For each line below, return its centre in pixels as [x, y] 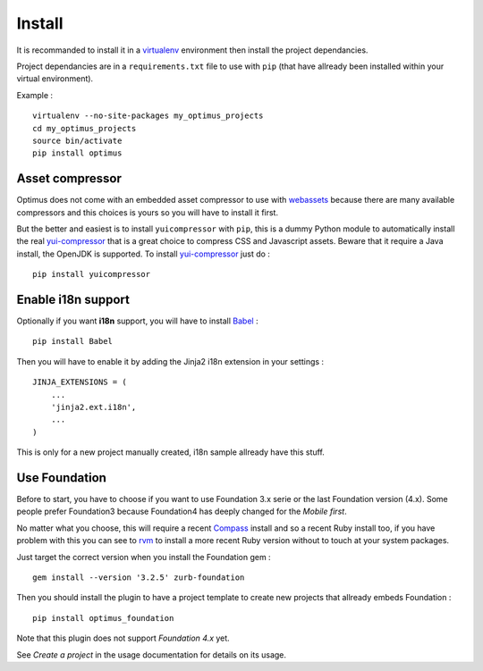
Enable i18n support [73, 299]
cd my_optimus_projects [85, 128]
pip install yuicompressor [92, 274]
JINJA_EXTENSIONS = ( [80, 382]
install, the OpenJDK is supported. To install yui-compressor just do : [143, 254]
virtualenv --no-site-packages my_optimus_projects [148, 116]
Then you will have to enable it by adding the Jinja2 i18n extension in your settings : [170, 361]
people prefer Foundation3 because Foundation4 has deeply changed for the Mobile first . [182, 512]
